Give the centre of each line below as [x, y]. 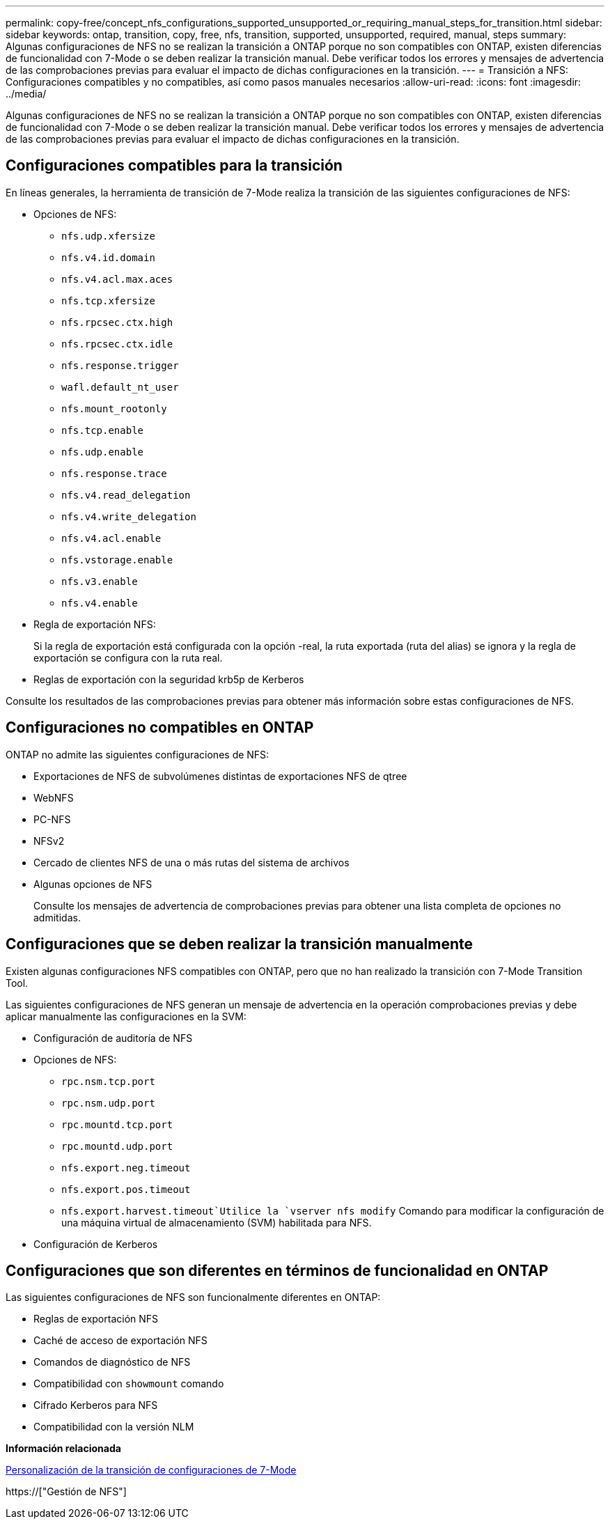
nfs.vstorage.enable [117, 560]
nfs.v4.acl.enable [111, 538]
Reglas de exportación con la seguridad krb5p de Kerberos [169, 679]
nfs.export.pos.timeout [126, 1189]
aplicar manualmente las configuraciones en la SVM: [126, 1016]
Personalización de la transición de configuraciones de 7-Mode [151, 1470]
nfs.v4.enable [100, 603]
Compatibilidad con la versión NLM [114, 1427]
